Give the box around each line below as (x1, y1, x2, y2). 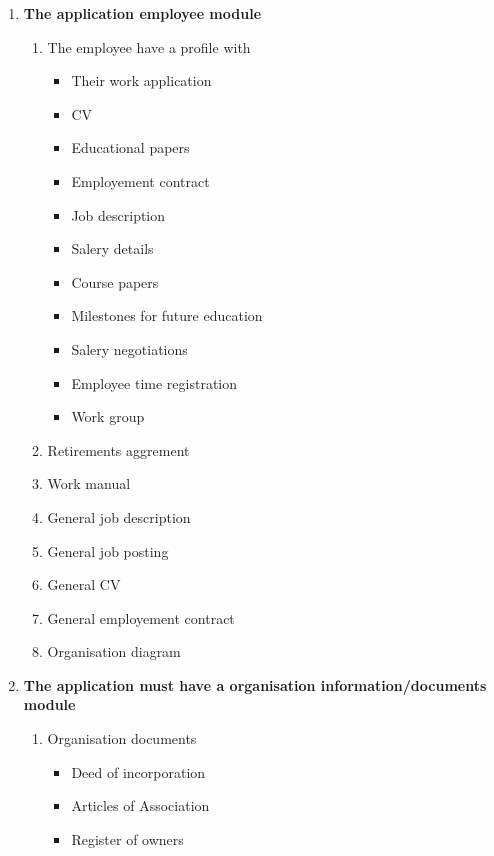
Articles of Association (71, 795, 210, 816)
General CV (47, 574, 121, 595)
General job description (47, 506, 191, 527)
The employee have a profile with (47, 36, 251, 57)
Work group (71, 406, 145, 427)
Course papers (71, 271, 159, 292)
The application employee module (23, 3, 262, 23)
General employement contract (47, 607, 235, 628)
